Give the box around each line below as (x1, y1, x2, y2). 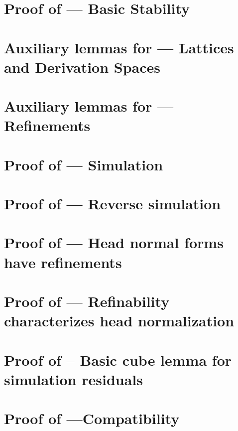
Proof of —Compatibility (4, 408, 180, 429)
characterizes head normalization (4, 310, 235, 331)
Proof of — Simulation (4, 154, 163, 174)
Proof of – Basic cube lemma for (4, 349, 232, 370)
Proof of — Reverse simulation (4, 193, 221, 214)
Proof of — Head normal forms (4, 232, 224, 253)
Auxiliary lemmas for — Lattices (4, 37, 234, 57)
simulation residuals (4, 369, 143, 389)
